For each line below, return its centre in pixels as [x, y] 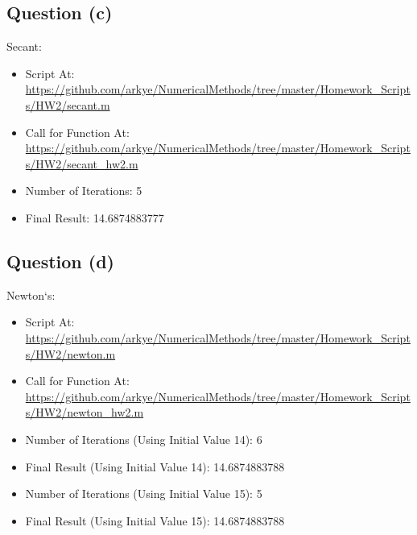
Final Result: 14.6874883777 [95, 217]
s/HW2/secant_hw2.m [82, 163]
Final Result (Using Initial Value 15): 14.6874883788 [155, 520]
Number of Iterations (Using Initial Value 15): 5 [144, 494]
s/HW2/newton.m [70, 353]
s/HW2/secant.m [68, 104]
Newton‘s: [31, 294]
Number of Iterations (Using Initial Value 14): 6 [144, 439]
